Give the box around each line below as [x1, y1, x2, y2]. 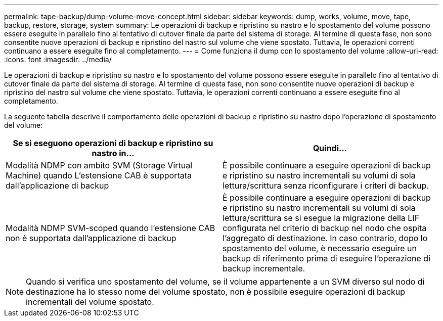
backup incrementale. [223, 263, 305, 273]
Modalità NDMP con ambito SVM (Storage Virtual [6, 160, 193, 170]
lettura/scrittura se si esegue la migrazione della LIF [223, 213, 420, 223]
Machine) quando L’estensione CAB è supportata [6, 170, 192, 180]
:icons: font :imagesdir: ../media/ [4, 55, 112, 64]
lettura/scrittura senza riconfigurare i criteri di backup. [223, 180, 429, 191]
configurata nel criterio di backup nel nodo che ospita [223, 223, 427, 233]
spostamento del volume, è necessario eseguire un [223, 243, 417, 253]
